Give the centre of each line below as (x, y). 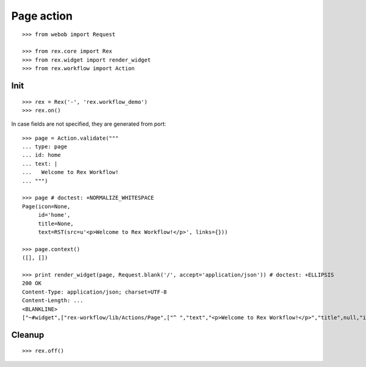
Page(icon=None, (46, 206)
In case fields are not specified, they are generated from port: (89, 124)
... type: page (45, 147)
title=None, (56, 223)
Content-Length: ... (53, 300)
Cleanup (28, 335)
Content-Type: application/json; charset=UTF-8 (95, 292)
